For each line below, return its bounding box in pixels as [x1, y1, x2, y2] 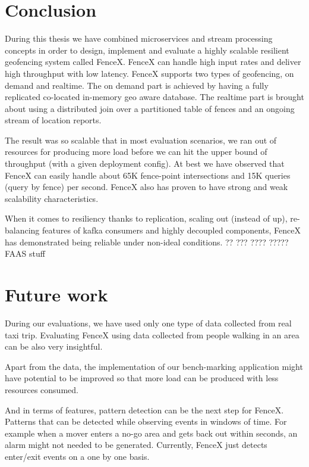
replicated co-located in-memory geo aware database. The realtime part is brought [5, 91, 304, 103]
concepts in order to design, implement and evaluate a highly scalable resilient [5, 43, 289, 56]
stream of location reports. [5, 114, 102, 126]
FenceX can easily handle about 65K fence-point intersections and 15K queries [5, 169, 291, 181]
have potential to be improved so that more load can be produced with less [5, 372, 279, 384]
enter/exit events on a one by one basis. [5, 450, 150, 462]
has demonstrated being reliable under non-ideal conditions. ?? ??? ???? [5, 235, 266, 248]
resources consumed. [5, 383, 78, 396]
